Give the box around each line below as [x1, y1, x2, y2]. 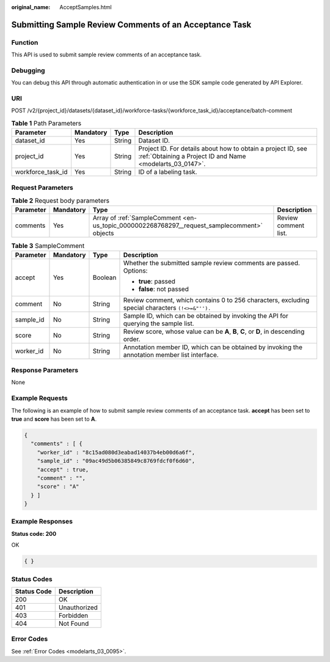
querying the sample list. [123, 319, 194, 328]
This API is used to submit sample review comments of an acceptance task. [11, 51, 202, 58]
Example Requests [11, 394, 68, 402]
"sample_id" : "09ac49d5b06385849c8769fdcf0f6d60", [37, 457, 196, 465]
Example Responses [11, 517, 73, 526]
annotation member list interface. [123, 350, 219, 359]
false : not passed [138, 285, 189, 293]
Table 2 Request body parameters [11, 197, 110, 205]
